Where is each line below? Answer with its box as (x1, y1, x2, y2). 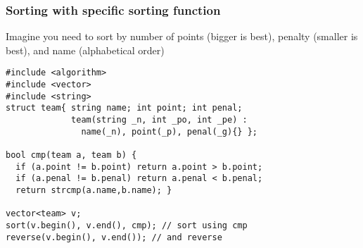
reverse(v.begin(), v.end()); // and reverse (6, 232, 222, 242)
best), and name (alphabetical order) (6, 42, 165, 57)
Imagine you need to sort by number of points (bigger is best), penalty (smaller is (6, 29, 358, 44)
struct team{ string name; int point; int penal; (6, 103, 243, 113)
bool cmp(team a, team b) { (6, 150, 137, 160)
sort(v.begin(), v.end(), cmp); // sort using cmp (6, 220, 248, 230)
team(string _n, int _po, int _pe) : (71, 115, 248, 125)
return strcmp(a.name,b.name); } (15, 185, 172, 195)
